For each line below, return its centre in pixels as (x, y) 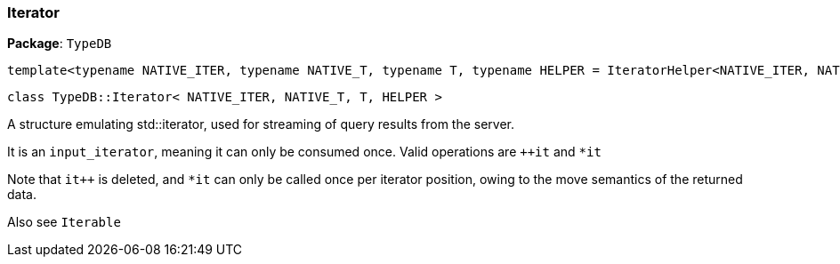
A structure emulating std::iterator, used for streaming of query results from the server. (261, 124)
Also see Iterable (64, 222)
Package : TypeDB (60, 44)
